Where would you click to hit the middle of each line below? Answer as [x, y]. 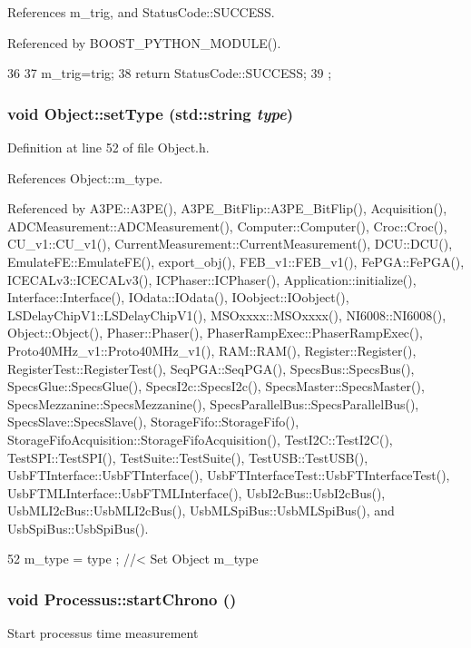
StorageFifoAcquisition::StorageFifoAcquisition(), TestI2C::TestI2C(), [200, 439]
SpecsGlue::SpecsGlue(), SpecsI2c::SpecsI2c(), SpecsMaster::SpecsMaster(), [216, 386]
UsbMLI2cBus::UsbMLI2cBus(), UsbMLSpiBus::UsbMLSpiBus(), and [201, 511]
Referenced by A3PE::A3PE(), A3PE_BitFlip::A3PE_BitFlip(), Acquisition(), [227, 208]
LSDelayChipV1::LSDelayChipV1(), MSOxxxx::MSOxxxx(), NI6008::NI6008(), [227, 314]
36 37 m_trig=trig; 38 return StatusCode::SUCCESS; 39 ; [170, 73]
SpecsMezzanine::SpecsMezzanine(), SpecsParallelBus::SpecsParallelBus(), [213, 403]
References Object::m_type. [85, 177]
